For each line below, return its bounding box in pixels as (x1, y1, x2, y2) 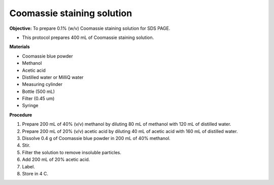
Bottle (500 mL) (22, 88, 55, 95)
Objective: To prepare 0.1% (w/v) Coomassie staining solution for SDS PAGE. (9, 25, 170, 31)
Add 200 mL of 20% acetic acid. (22, 157, 90, 163)
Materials (9, 43, 30, 50)
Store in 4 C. (22, 170, 48, 176)
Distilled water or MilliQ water (22, 74, 84, 80)
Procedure (9, 112, 32, 118)
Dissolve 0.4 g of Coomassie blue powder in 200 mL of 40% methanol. (22, 135, 171, 142)
